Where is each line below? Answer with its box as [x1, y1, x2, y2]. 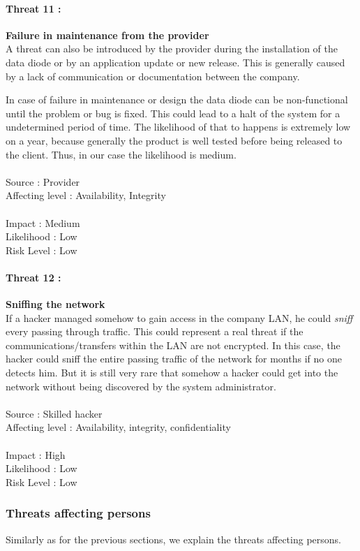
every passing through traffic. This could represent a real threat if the [6, 324, 303, 339]
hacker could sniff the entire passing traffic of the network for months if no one [6, 351, 342, 366]
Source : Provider [6, 174, 80, 189]
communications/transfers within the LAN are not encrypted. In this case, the [6, 337, 340, 352]
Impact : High [6, 447, 66, 462]
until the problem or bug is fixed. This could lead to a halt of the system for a [6, 105, 340, 120]
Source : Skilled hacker [6, 406, 103, 420]
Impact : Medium [6, 215, 80, 230]
